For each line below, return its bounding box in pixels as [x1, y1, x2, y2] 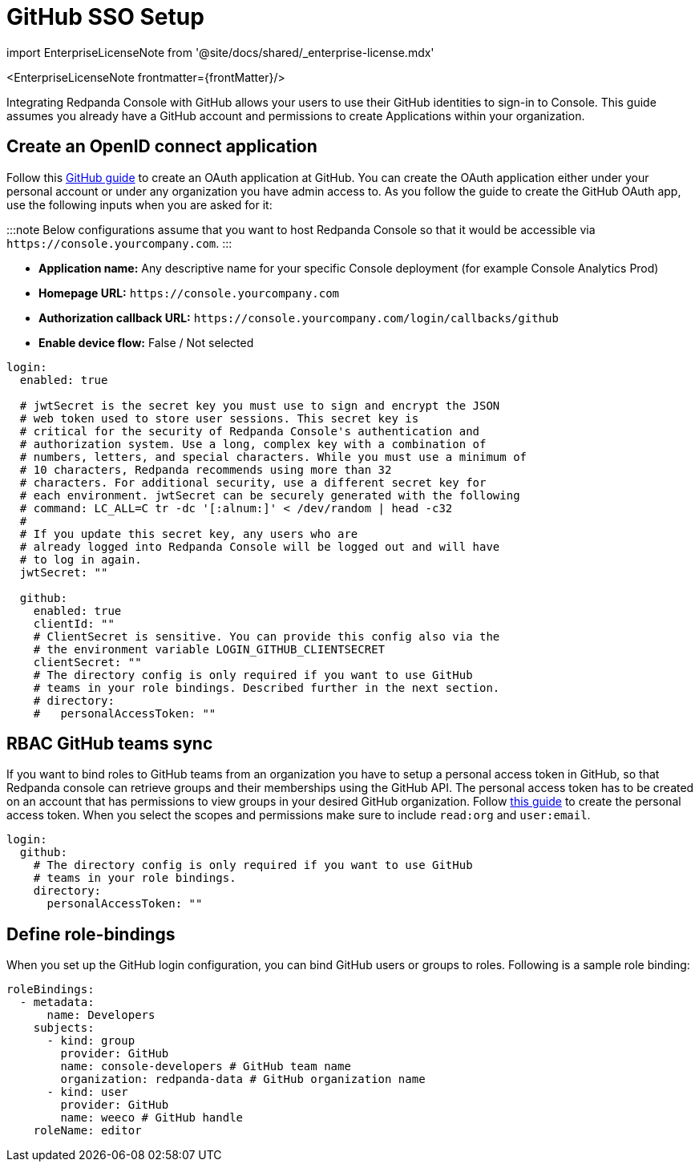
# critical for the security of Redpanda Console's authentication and [19, 424, 480, 438]
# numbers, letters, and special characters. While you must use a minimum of [19, 450, 527, 463]
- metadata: [19, 996, 95, 1009]
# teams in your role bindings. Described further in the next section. [33, 681, 500, 694]
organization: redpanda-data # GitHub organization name [60, 1073, 426, 1086]
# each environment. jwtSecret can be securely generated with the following [19, 488, 520, 502]
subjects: [33, 1021, 95, 1035]
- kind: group [46, 1034, 135, 1048]
